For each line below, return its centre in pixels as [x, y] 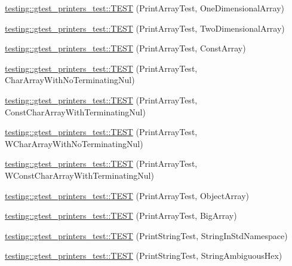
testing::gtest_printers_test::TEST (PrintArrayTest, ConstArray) [125, 48]
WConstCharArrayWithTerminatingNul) [79, 175]
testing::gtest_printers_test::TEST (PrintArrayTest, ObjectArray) [127, 195]
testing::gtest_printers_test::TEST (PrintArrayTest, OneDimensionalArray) [145, 8]
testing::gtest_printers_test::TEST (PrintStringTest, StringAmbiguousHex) [144, 256]
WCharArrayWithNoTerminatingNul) [74, 143]
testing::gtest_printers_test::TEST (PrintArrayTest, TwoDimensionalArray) [145, 28]
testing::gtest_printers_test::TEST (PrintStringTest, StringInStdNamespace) [146, 235]
